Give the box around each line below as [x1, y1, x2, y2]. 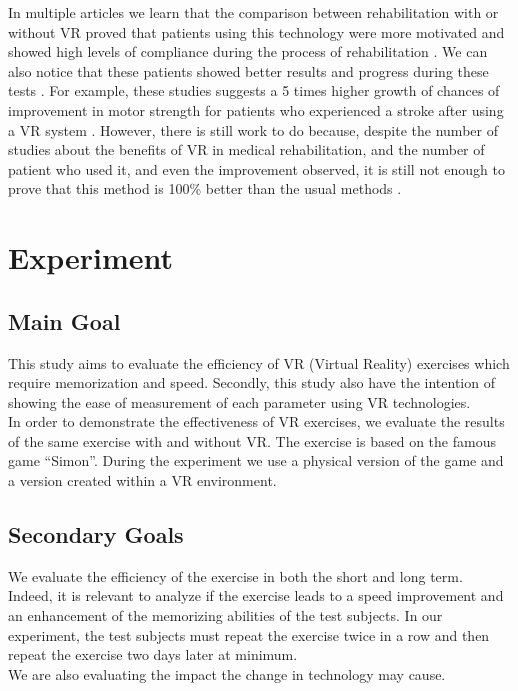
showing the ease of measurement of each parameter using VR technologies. [8, 391, 471, 412]
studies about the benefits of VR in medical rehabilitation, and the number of [8, 139, 485, 160]
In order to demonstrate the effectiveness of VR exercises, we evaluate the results [8, 411, 505, 432]
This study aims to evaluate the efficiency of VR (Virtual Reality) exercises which [8, 352, 510, 373]
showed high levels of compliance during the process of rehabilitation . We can [8, 41, 488, 62]
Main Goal [8, 305, 121, 336]
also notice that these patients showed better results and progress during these [8, 60, 489, 81]
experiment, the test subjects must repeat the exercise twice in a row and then [8, 624, 490, 645]
